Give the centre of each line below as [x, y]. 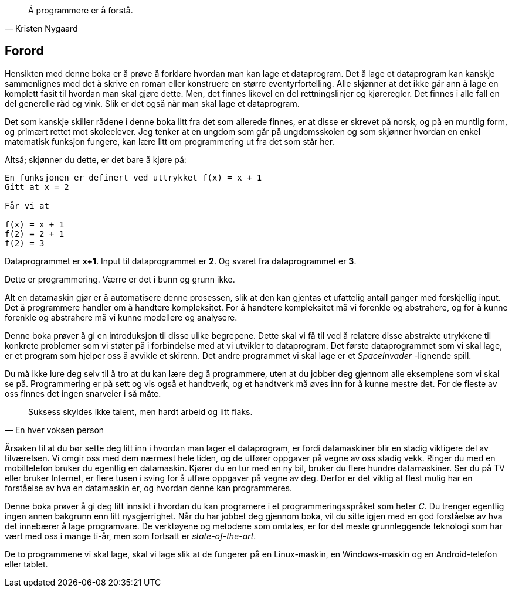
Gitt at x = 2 [37, 187]
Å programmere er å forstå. [81, 10]
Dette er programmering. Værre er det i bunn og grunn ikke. [120, 279]
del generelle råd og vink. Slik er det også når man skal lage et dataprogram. [152, 103]
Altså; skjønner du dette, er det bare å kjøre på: [96, 159]
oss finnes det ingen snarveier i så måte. [83, 393]
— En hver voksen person [55, 430]
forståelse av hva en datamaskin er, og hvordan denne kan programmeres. [148, 488]
